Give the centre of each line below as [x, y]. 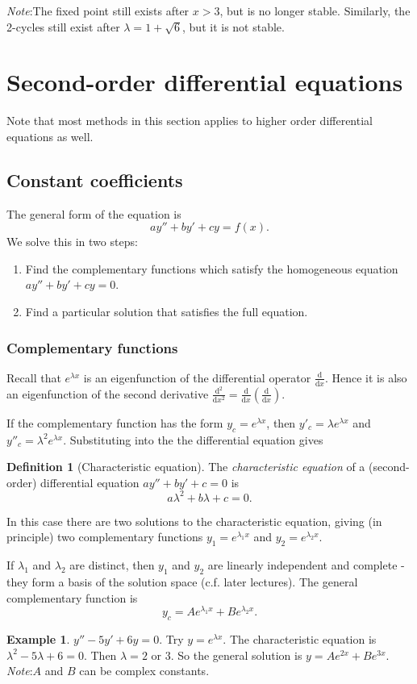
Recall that [34, 377]
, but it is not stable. [234, 26]
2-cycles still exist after [63, 26]
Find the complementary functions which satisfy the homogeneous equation [212, 268]
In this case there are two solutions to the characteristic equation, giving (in [194, 521]
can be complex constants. [144, 671]
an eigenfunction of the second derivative [108, 393]
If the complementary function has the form [115, 422]
